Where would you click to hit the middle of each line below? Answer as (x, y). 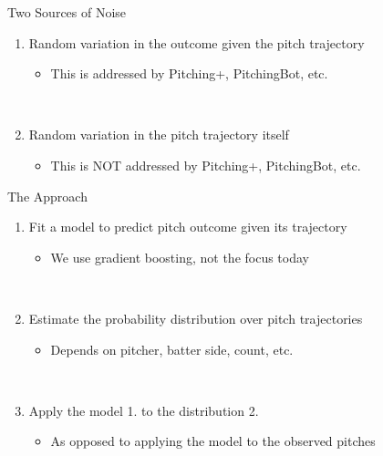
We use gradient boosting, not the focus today (180, 257)
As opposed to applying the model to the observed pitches (213, 441)
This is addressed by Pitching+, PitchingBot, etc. (189, 73)
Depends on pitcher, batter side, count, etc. (172, 349)
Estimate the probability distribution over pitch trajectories (196, 318)
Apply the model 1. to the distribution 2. (144, 410)
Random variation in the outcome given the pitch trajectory (197, 42)
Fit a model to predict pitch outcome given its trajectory (188, 227)
